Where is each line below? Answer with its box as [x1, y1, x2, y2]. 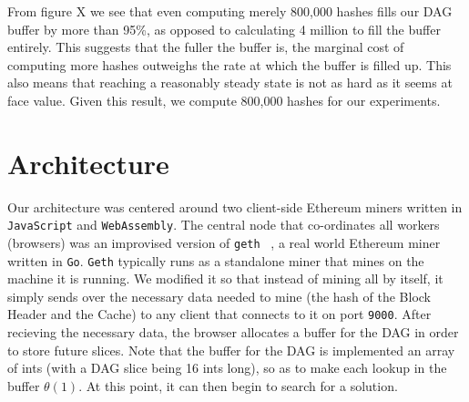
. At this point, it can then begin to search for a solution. [78, 376, 398, 395]
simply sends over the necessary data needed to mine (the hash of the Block [7, 286, 432, 305]
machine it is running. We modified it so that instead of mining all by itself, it [7, 269, 444, 288]
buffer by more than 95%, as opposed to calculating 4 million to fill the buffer [7, 19, 441, 38]
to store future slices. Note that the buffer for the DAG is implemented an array [7, 340, 455, 359]
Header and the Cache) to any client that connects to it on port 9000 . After [7, 304, 432, 324]
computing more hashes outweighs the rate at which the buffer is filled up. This [7, 55, 452, 74]
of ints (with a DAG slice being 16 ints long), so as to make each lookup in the [7, 358, 447, 377]
